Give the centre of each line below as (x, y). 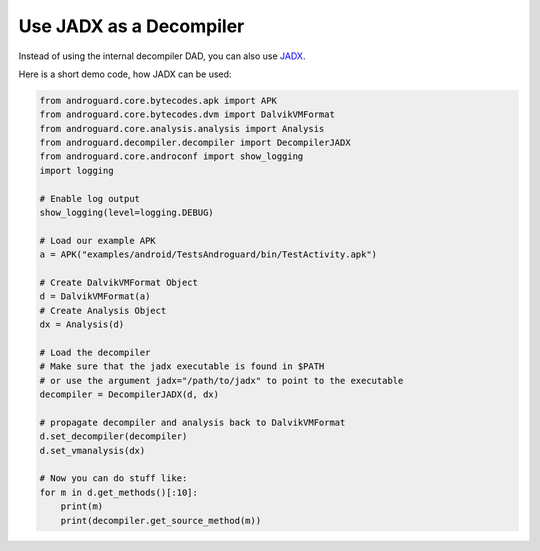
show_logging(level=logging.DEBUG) (126, 213)
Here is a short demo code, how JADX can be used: (125, 74)
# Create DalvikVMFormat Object (119, 282)
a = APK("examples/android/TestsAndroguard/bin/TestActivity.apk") (208, 254)
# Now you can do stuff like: (113, 478)
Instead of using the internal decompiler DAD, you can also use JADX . (162, 56)
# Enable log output (89, 198)
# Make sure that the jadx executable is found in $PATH (182, 366)
